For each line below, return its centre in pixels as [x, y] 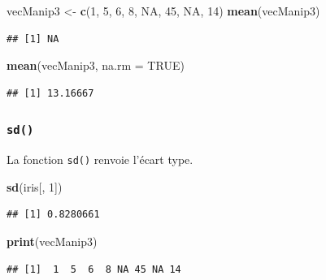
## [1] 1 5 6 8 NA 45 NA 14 [94, 269]
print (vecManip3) [52, 241]
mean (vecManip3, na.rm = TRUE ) [96, 65]
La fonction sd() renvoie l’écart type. [100, 159]
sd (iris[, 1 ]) [35, 186]
